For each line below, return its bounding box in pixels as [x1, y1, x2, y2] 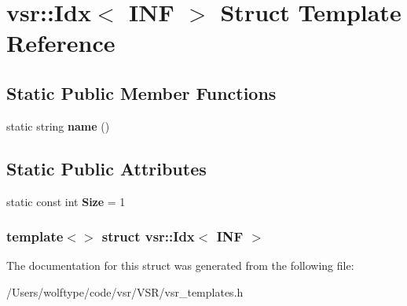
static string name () [6, 117, 110, 134]
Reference [6, 27, 115, 59]
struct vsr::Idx [101, 227, 195, 246]
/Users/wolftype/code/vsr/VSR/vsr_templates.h [6, 283, 244, 300]
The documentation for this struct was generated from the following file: [6, 257, 354, 274]
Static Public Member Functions [6, 80, 277, 105]
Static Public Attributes [6, 156, 207, 180]
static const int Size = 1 [6, 193, 126, 209]
